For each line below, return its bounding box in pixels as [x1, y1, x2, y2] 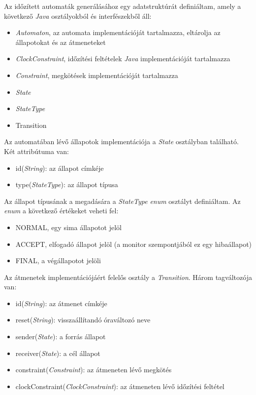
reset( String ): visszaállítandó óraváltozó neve [15, 315, 151, 325]
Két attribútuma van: [4, 146, 69, 156]
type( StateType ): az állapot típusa [15, 179, 118, 190]
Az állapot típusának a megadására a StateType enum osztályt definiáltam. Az [4, 196, 241, 206]
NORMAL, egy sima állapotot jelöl [15, 222, 122, 232]
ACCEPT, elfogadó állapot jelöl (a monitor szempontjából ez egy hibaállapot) [15, 238, 252, 249]
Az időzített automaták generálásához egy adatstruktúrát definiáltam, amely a [4, 1, 241, 11]
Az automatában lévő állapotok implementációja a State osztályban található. [4, 136, 239, 147]
